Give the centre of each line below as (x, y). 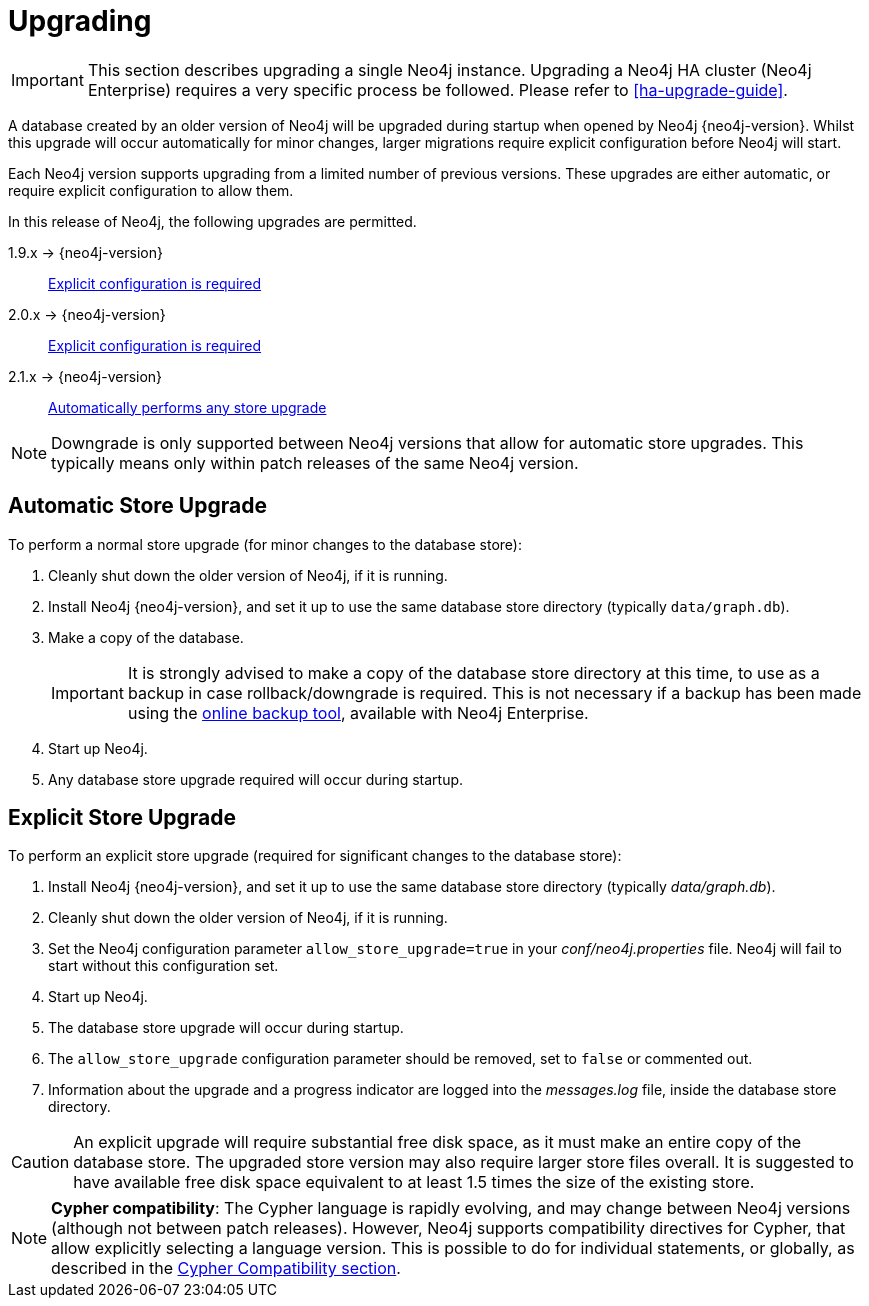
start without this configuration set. (163, 966)
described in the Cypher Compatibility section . (226, 1268)
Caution (40, 1162)
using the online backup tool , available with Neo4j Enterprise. (358, 712)
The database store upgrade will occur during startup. (226, 1028)
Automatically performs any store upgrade (187, 407)
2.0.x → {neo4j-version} (87, 314)
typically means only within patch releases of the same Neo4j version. (315, 462)
